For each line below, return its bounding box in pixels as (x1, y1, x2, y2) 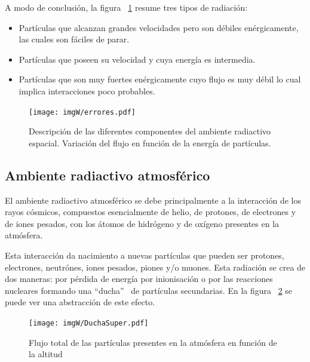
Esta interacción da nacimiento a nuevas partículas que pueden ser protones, (5, 249, 284, 261)
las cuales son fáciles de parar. (19, 33, 130, 45)
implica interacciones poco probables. (19, 84, 155, 97)
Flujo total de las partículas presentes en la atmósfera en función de (29, 336, 277, 348)
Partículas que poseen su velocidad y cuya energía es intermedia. (19, 53, 256, 65)
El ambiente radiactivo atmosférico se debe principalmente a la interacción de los (5, 194, 301, 206)
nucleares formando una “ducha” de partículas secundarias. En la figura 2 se (5, 284, 293, 296)
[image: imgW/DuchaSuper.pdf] (29, 318, 149, 327)
